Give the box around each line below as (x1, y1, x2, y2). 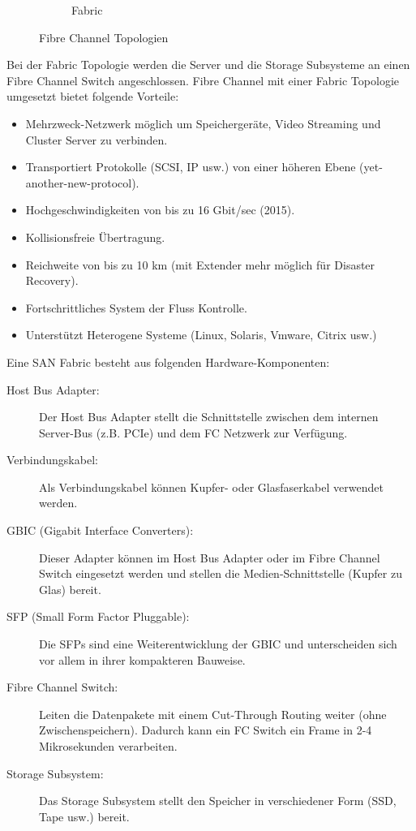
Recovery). (25, 272, 79, 289)
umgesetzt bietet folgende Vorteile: (6, 88, 179, 105)
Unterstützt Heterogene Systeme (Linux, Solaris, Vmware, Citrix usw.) (25, 326, 377, 343)
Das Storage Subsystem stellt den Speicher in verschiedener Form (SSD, (39, 792, 397, 809)
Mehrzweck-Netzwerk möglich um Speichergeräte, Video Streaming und (25, 114, 381, 131)
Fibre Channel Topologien (39, 28, 169, 45)
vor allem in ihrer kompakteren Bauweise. (39, 651, 246, 668)
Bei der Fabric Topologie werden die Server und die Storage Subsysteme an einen (6, 56, 410, 73)
